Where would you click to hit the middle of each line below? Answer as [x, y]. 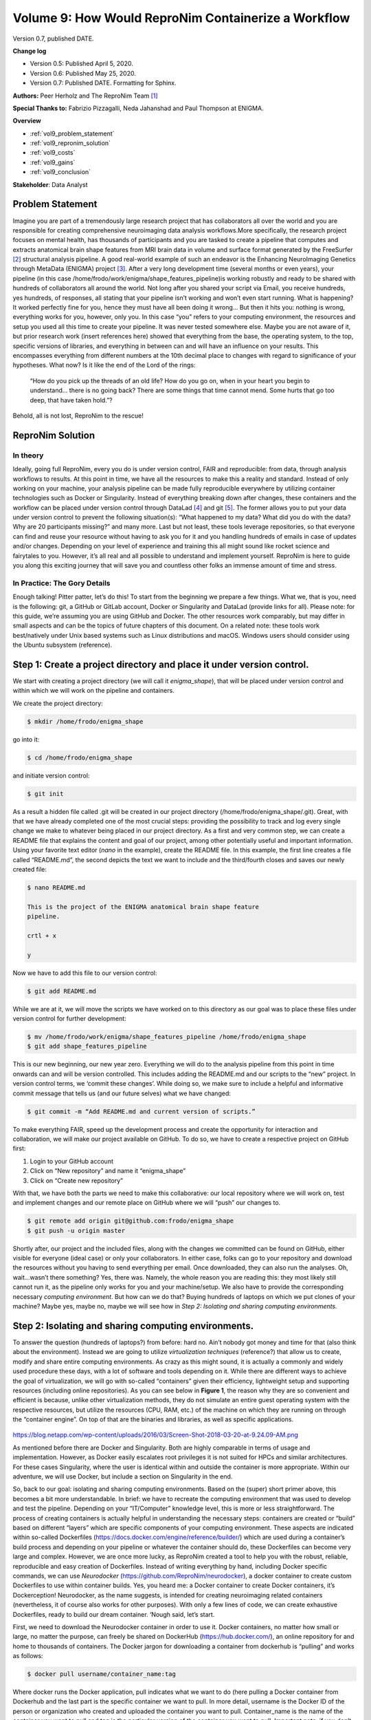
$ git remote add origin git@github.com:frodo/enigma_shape [131, 1221]
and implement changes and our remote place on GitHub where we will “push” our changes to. [147, 1203]
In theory [28, 455]
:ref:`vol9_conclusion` [60, 172]
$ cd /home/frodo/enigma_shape [80, 757]
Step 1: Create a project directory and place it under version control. [161, 664]
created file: [30, 870]
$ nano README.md [56, 888]
